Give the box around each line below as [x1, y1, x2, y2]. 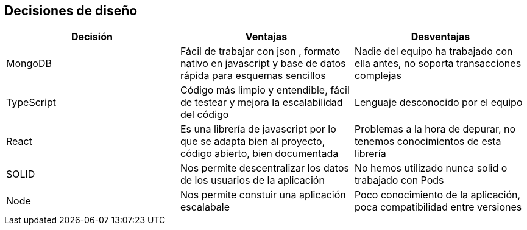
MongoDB [6, 57, 52, 70]
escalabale [180, 201, 230, 214]
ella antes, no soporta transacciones [354, 57, 522, 70]
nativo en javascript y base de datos [180, 57, 346, 70]
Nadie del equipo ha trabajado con [354, 45, 513, 58]
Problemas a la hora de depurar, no [354, 123, 516, 136]
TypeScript [6, 96, 56, 109]
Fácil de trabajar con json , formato [180, 45, 341, 58]
